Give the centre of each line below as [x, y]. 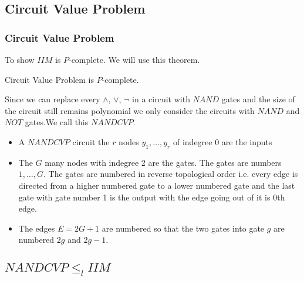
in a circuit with [161, 99]
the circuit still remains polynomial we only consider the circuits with [130, 110]
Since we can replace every [53, 99]
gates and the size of [258, 99]
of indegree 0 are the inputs [222, 141]
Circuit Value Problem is [50, 79]
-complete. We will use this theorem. [134, 59]
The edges [37, 228]
